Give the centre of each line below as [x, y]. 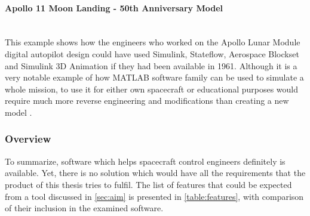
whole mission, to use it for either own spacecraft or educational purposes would [152, 89]
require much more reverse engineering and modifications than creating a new [147, 101]
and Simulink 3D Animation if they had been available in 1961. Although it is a [151, 65]
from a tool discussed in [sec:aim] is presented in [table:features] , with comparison [154, 196]
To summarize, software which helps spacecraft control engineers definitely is [145, 161]
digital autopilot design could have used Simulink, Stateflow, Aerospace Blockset [152, 53]
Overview [28, 139]
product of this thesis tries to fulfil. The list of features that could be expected [148, 184]
